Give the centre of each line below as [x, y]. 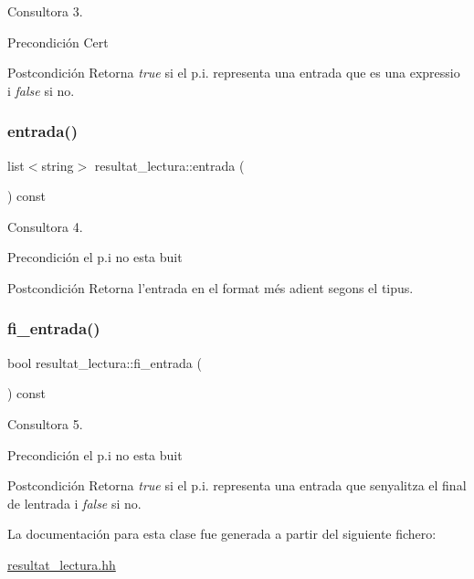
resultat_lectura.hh [62, 564]
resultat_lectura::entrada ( [169, 165]
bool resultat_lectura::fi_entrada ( [105, 362]
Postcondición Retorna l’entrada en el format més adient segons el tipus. [211, 287]
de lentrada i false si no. [74, 503]
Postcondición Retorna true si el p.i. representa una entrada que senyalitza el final [237, 485]
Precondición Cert [58, 42]
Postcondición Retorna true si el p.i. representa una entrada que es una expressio [234, 73]
